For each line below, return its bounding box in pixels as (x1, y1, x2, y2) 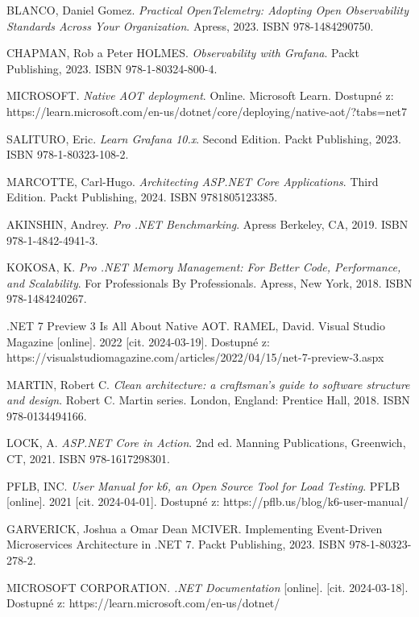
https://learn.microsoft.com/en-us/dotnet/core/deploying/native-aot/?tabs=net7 (6, 102, 408, 119)
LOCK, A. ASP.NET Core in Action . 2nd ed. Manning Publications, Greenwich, (6, 434, 406, 451)
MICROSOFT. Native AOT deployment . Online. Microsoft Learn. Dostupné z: (6, 87, 394, 104)
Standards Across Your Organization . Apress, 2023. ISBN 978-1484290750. (6, 17, 374, 34)
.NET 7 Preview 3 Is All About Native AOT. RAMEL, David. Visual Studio (6, 317, 385, 333)
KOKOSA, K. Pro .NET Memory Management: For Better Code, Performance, (6, 259, 401, 275)
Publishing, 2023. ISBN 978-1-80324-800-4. (6, 60, 218, 77)
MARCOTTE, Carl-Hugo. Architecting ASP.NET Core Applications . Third (6, 172, 379, 189)
